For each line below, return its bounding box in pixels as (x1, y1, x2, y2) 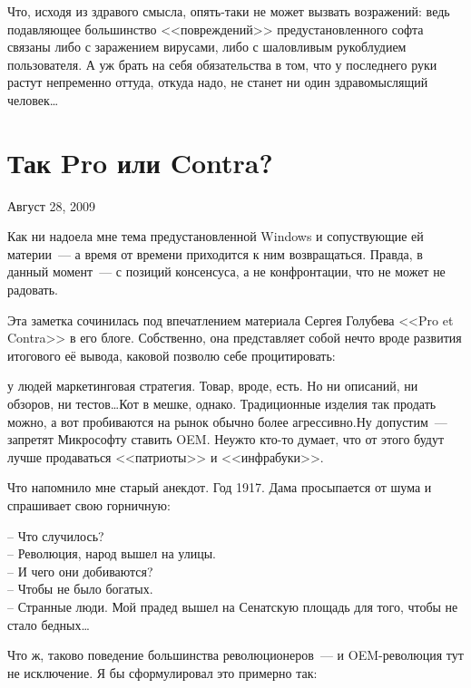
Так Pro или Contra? (7, 143, 273, 180)
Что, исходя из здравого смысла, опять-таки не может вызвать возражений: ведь (7, 2, 450, 20)
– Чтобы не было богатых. (7, 579, 153, 598)
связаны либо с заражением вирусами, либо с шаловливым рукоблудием (7, 37, 407, 56)
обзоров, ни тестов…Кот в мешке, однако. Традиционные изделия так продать (7, 394, 437, 413)
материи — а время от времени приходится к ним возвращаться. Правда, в (7, 244, 423, 263)
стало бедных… (7, 615, 90, 634)
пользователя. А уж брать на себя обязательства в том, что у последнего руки (7, 54, 437, 73)
